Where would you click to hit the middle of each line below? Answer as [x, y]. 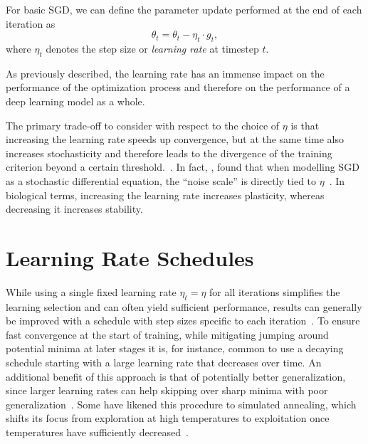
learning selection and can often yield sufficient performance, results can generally [184, 306]
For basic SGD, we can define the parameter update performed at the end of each [184, 9]
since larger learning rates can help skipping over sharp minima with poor [167, 390]
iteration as [31, 23]
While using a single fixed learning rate [91, 291]
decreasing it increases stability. [74, 209]
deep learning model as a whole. [75, 101]
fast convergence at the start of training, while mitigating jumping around [167, 334]
